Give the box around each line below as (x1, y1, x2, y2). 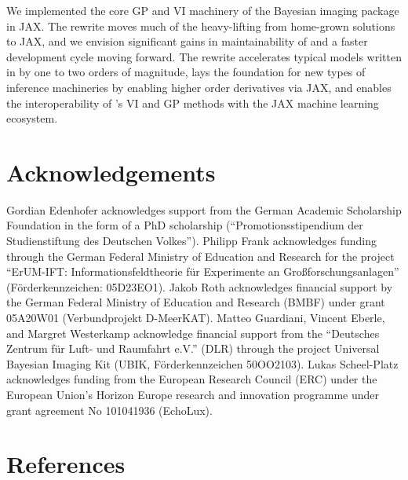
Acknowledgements (6, 156, 216, 188)
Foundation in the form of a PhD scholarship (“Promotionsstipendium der (6, 217, 363, 233)
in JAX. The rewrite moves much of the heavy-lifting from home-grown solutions (6, 17, 395, 34)
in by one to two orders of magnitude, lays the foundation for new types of (6, 64, 366, 80)
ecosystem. (6, 110, 58, 126)
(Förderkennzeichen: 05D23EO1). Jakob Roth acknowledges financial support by (6, 278, 393, 295)
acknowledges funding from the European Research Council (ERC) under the (6, 371, 377, 387)
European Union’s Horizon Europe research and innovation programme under (6, 387, 379, 402)
